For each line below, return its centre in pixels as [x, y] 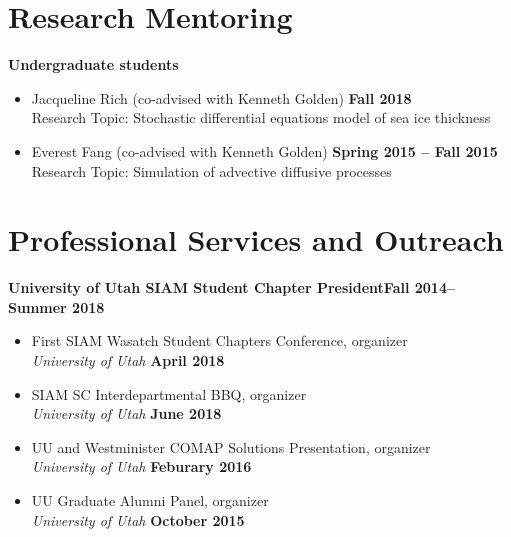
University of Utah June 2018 [126, 413]
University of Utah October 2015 [138, 519]
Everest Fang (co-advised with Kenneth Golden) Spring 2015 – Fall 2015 [264, 150]
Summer [37, 306]
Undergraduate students [93, 64]
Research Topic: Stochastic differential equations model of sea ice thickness [261, 117]
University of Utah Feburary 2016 [141, 466]
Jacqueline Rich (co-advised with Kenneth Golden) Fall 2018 [221, 97]
